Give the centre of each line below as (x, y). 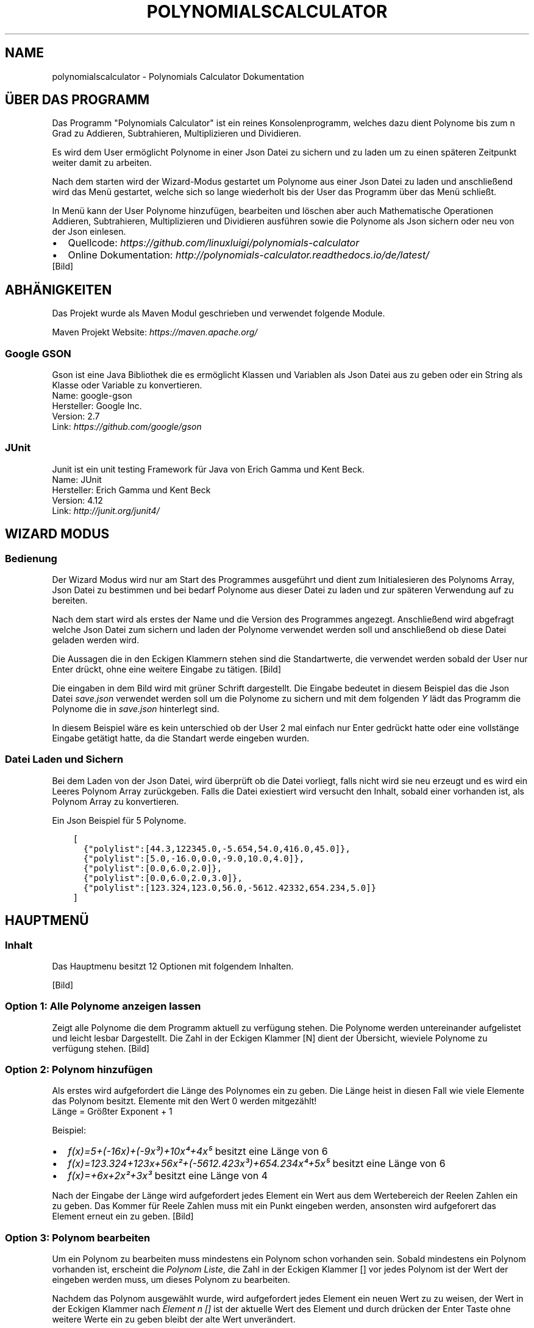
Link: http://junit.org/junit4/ (106, 510)
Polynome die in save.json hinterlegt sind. (136, 709)
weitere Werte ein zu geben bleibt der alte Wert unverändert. (174, 1319)
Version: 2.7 (76, 416)
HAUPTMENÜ (47, 921)
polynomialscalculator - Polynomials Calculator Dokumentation (178, 76)
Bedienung (31, 558)
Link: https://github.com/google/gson (127, 427)
